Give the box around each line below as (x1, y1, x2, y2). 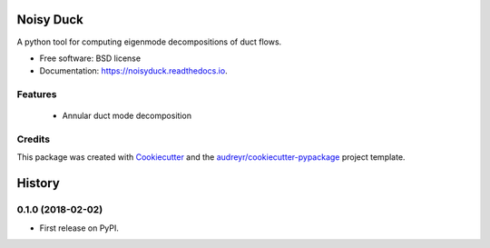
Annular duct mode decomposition (62, 110, 192, 122)
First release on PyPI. (39, 223, 120, 233)
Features (16, 88, 57, 101)
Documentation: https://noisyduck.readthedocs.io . (39, 65, 228, 76)
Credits (16, 133, 50, 145)
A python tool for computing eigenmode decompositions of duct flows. (16, 36, 282, 47)
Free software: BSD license (39, 53, 141, 64)
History (16, 175, 61, 191)
